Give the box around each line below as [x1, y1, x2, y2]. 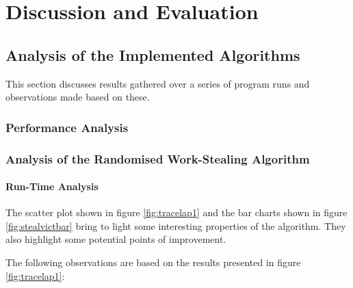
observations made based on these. [5, 90, 150, 104]
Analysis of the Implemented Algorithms [5, 44, 300, 65]
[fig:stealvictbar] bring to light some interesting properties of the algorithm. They [5, 218, 346, 233]
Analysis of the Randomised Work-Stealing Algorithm [5, 150, 310, 167]
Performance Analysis [5, 118, 129, 135]
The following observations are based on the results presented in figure [5, 255, 301, 270]
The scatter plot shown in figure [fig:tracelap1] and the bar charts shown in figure [5, 205, 348, 220]
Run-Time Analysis [5, 179, 99, 194]
